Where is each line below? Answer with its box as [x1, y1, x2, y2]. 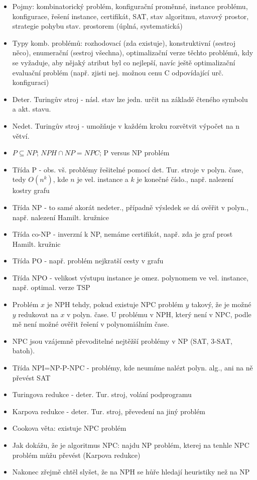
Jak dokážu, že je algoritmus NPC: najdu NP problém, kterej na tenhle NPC [12, 440, 249, 450]
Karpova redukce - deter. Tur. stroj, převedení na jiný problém [12, 406, 206, 416]
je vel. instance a [77, 174, 128, 184]
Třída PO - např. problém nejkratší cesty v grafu [12, 255, 164, 266]
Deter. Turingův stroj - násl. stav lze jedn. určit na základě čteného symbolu [12, 93, 248, 104]
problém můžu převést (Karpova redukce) [12, 449, 141, 460]
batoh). [12, 345, 35, 356]
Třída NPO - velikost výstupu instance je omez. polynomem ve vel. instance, [12, 272, 248, 282]
